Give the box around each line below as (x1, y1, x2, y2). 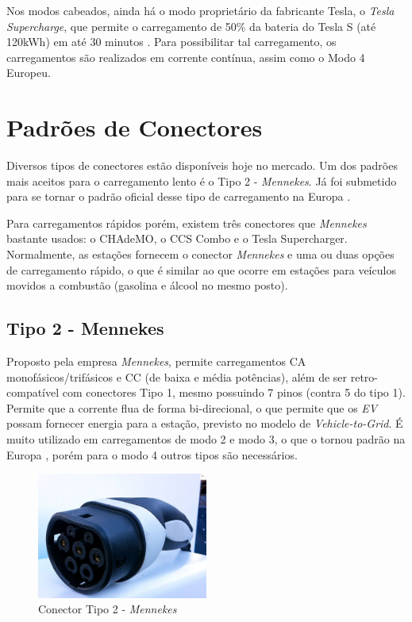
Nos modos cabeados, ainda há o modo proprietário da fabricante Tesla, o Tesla (6, 2, 395, 18)
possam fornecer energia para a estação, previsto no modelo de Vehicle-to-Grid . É (6, 415, 403, 432)
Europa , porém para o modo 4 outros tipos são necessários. (6, 446, 298, 463)
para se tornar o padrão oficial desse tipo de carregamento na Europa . (6, 188, 351, 205)
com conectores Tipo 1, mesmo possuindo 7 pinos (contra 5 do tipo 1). (62, 384, 406, 401)
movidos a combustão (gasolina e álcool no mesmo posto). (6, 277, 288, 294)
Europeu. (6, 64, 51, 81)
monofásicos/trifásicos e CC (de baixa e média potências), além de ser (6, 368, 348, 385)
